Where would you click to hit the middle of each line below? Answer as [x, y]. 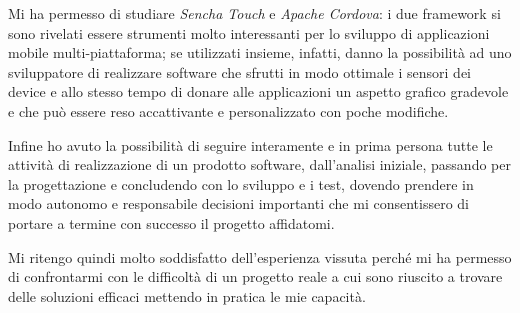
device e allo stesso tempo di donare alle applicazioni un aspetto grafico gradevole [258, 91]
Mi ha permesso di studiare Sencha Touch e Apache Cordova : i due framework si [254, 13]
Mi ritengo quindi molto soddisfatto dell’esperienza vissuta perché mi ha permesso [260, 256]
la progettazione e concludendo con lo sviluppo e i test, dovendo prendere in [241, 183]
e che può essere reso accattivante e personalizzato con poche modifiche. [228, 110]
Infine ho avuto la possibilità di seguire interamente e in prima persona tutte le [250, 144]
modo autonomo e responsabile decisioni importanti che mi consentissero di [239, 203]
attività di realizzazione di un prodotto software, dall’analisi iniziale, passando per [259, 164]
